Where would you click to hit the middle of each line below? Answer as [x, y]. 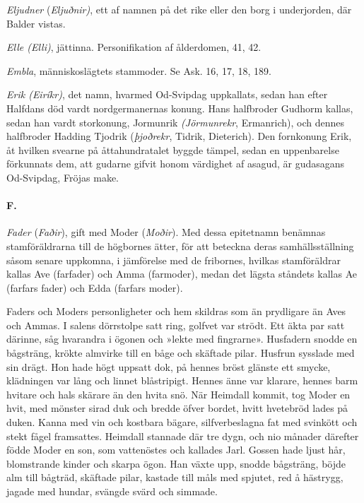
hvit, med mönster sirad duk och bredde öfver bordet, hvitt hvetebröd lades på [177, 408]
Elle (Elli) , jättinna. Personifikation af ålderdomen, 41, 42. [134, 47]
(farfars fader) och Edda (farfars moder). [95, 287]
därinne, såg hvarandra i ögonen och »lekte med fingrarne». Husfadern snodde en [182, 339]
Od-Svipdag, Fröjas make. [63, 177]
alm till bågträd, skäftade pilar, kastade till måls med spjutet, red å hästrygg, [175, 477]
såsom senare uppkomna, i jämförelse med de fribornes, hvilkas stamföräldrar [174, 260]
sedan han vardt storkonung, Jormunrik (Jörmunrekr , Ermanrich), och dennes [176, 122]
